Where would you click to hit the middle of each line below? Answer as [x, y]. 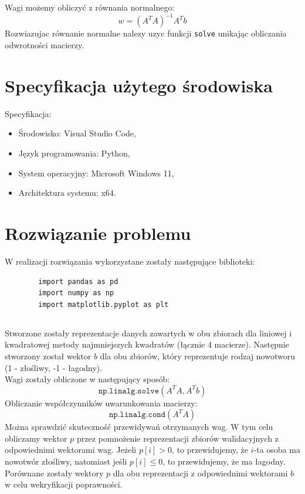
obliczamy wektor [36, 438]
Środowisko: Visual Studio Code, [77, 133]
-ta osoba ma [277, 450]
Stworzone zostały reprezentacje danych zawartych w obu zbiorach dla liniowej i [148, 333]
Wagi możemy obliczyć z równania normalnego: [90, 7]
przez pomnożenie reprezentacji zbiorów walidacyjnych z [177, 438]
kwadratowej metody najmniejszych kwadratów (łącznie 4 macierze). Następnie [147, 344]
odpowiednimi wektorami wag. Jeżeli [71, 450]
